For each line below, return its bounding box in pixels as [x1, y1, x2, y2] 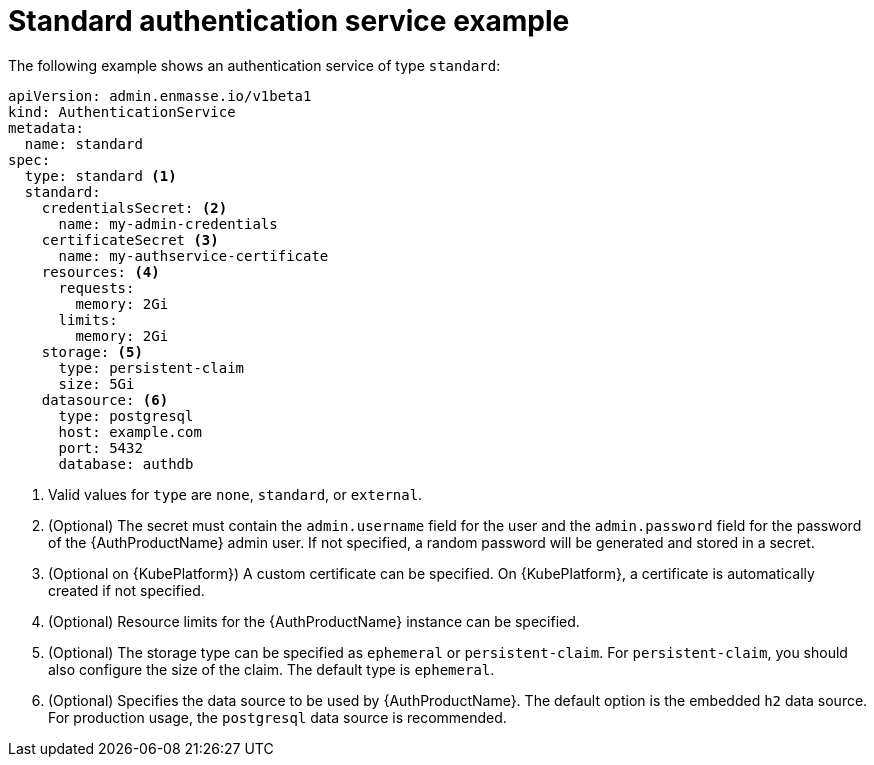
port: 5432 [58, 439, 143, 456]
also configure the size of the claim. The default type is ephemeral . [48, 660, 495, 678]
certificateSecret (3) [41, 231, 219, 248]
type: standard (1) [24, 167, 177, 184]
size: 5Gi [58, 375, 135, 392]
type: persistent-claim [58, 359, 245, 376]
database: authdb [58, 455, 194, 472]
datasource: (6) [41, 391, 169, 408]
